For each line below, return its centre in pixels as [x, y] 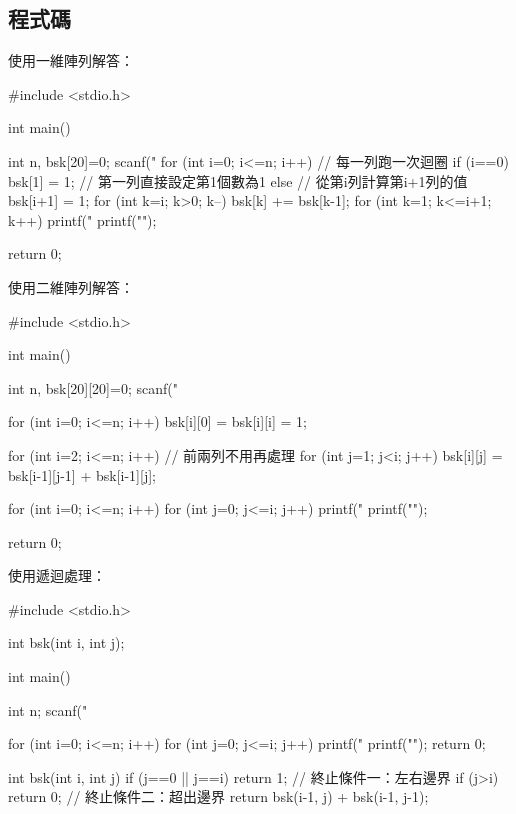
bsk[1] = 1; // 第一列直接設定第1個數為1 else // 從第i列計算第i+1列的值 [238, 180]
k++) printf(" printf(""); [82, 219]
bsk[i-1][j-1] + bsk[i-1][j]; [82, 474]
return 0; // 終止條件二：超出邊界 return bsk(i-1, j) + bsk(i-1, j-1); [218, 796]
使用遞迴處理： [57, 575]
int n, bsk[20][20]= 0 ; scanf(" [93, 387]
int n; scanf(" [48, 709]
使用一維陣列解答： [71, 60]
